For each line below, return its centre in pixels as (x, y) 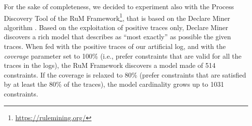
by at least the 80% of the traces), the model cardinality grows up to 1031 (114, 84)
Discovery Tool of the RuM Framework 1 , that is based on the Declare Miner (117, 17)
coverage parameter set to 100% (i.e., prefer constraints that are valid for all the (123, 55)
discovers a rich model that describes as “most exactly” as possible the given (118, 37)
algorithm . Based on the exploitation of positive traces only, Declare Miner (116, 27)
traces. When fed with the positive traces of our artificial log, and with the (115, 46)
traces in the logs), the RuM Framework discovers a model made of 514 (110, 65)
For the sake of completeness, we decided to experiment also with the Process (119, 6)
